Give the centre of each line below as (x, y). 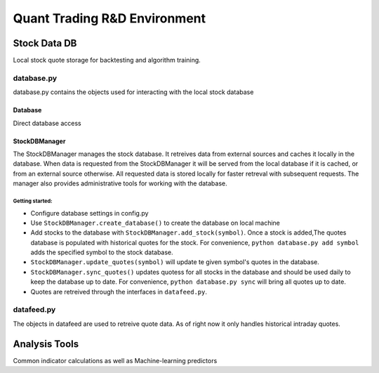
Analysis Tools (46, 344)
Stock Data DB (45, 43)
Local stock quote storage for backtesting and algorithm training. (107, 60)
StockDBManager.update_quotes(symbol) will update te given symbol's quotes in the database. (175, 262)
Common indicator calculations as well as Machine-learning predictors (115, 360)
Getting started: (33, 201)
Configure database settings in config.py (89, 213)
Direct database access (47, 123)
